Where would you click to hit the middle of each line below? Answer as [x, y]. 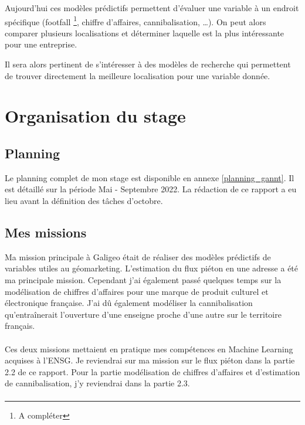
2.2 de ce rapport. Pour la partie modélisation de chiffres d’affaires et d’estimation [152, 371]
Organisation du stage [95, 116]
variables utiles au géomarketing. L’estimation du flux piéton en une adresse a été [152, 268]
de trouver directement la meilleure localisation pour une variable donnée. [138, 75]
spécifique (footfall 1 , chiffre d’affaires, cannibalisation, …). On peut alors [135, 21]
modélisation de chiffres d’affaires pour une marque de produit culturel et [137, 291]
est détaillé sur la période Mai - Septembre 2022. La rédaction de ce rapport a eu [151, 189]
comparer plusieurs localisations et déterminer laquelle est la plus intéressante [145, 33]
